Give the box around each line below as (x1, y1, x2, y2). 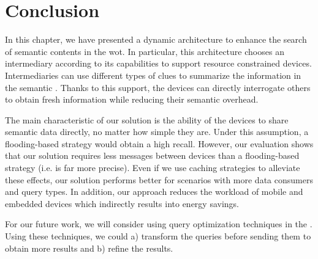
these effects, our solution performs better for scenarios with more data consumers (5, 173, 313, 186)
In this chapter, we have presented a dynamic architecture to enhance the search (5, 33, 307, 46)
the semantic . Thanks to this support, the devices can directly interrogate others (5, 81, 311, 93)
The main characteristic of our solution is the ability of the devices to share (5, 113, 289, 126)
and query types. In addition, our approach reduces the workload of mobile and (5, 185, 303, 198)
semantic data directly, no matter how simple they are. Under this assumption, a (5, 125, 309, 138)
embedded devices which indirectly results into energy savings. (5, 197, 239, 210)
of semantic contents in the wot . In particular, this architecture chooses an (5, 45, 284, 57)
